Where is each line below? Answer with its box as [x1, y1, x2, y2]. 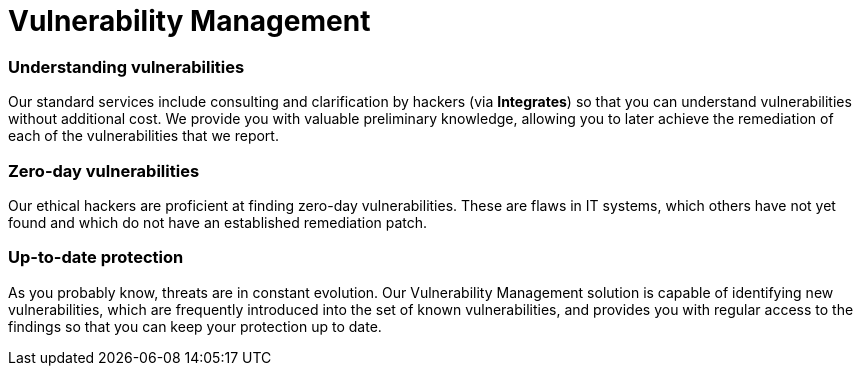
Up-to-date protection [8, 247, 184, 268]
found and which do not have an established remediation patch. [8, 213, 428, 231]
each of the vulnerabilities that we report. [8, 127, 279, 145]
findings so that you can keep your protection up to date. [8, 317, 382, 335]
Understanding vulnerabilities [8, 56, 245, 77]
